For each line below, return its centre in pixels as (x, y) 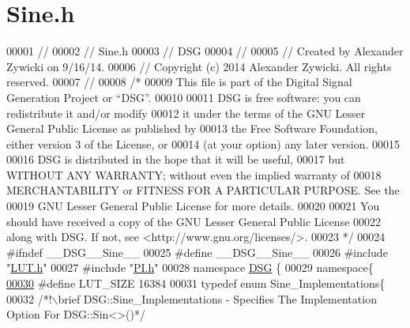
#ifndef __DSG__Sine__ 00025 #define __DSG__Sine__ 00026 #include (197, 252)
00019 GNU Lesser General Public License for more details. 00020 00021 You (193, 206)
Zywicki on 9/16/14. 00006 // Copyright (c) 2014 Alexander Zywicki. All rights (199, 66)
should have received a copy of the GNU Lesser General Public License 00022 (194, 221)
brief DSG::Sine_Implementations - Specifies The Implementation (217, 298)
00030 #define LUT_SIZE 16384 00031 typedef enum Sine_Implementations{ (196, 283)
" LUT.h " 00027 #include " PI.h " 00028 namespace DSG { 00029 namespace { (190, 268)
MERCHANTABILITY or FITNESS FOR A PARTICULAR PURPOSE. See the (203, 190)
